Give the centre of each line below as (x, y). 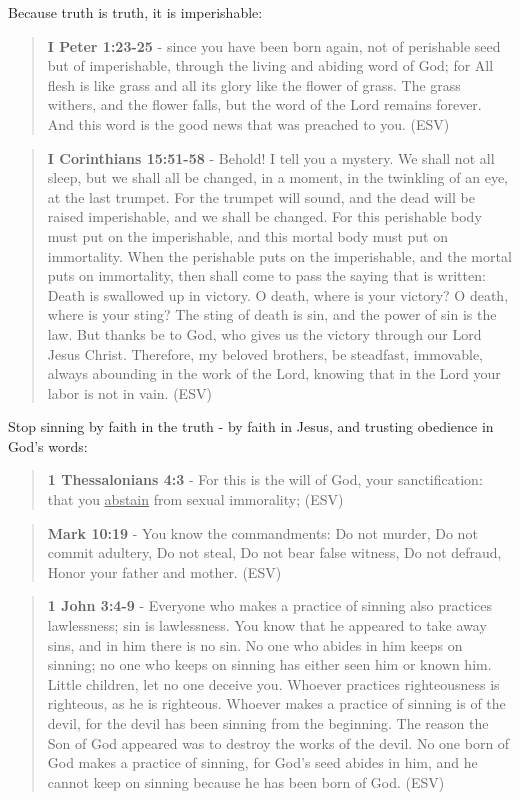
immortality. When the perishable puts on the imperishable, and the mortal (279, 255)
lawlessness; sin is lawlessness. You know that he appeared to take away (267, 625)
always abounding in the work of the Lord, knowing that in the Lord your (274, 373)
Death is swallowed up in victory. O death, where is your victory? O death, (278, 294)
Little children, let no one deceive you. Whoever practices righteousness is (273, 683)
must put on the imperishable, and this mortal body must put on (247, 235)
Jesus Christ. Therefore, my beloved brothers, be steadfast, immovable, (265, 353)
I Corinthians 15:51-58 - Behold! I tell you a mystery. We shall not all (271, 157)
